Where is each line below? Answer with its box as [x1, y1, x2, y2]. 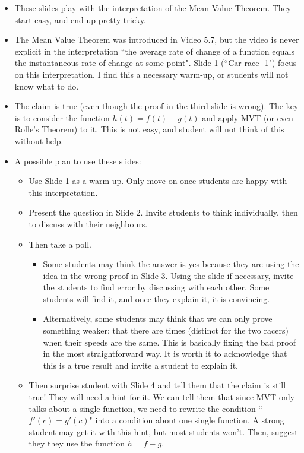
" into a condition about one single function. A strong [89, 414, 284, 426]
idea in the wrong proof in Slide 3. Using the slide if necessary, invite [43, 269, 294, 281]
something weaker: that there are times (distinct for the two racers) [43, 324, 289, 337]
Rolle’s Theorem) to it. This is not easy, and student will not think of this [14, 123, 284, 135]
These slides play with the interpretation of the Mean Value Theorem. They [14, 2, 292, 14]
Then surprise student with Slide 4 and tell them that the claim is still [28, 379, 286, 391]
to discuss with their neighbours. [28, 217, 148, 230]
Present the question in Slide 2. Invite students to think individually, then [28, 206, 298, 218]
